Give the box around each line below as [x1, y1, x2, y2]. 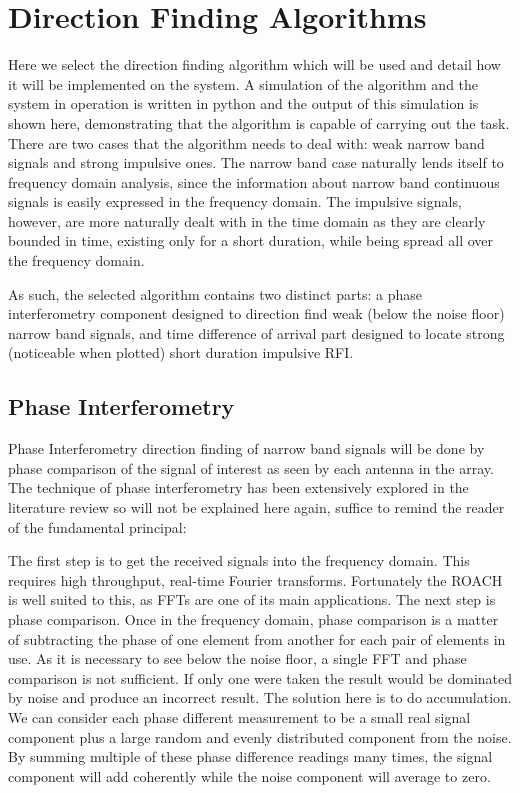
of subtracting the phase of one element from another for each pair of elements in [8, 628, 506, 649]
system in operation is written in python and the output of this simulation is [8, 93, 479, 114]
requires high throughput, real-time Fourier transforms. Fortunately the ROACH [8, 569, 503, 590]
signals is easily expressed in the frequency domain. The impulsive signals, [8, 191, 462, 212]
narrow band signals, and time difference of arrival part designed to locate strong [8, 322, 505, 343]
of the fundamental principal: [8, 516, 187, 537]
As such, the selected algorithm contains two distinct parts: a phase [8, 283, 422, 304]
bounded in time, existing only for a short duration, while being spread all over [8, 230, 494, 251]
